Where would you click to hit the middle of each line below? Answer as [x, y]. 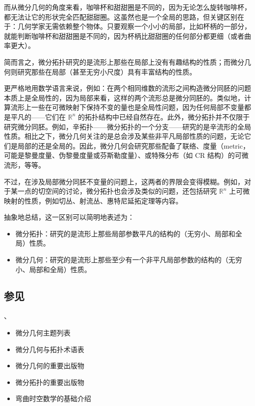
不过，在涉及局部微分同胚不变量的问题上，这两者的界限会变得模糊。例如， [124, 181]
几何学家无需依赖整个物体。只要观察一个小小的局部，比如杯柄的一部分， [134, 26]
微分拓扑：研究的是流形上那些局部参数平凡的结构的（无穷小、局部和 [125, 233]
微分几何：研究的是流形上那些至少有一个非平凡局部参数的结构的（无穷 [129, 260]
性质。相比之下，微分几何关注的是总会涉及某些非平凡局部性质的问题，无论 [124, 136]
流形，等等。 [25, 165]
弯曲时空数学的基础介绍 [53, 398]
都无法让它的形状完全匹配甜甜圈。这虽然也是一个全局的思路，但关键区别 [121, 16]
